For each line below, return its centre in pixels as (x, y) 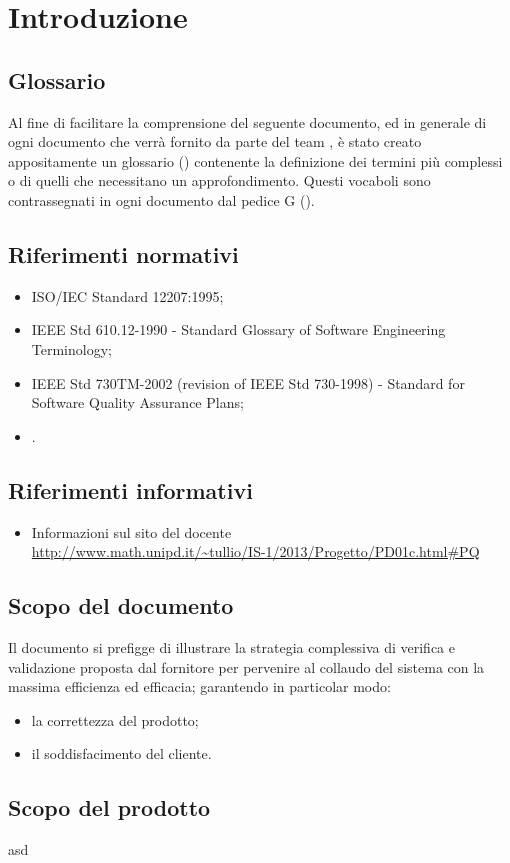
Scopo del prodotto (109, 807)
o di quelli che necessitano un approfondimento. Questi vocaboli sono (219, 180)
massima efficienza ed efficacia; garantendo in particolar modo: (199, 686)
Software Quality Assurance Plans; (137, 402)
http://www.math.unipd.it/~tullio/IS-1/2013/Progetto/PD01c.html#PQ (255, 551)
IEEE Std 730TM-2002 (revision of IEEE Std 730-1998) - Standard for (248, 382)
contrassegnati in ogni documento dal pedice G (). (161, 199)
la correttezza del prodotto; (115, 719)
